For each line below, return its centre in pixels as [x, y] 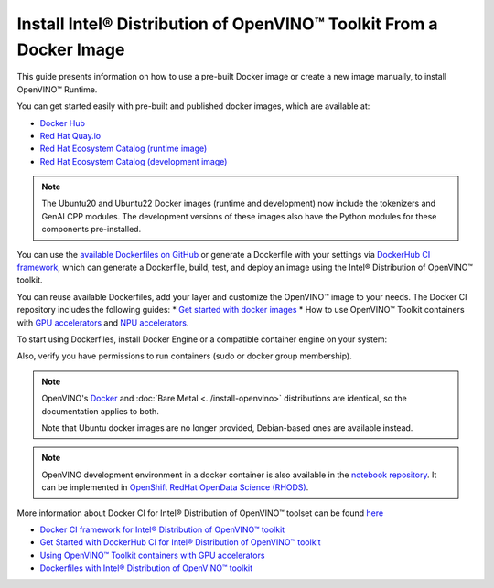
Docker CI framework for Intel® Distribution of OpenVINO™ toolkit [162, 529]
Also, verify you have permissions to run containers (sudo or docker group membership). [184, 356]
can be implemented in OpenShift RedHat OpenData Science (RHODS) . [175, 487]
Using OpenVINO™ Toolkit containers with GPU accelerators [152, 555]
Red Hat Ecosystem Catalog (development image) [134, 161]
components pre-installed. [91, 230]
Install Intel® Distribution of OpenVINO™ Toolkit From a [227, 24]
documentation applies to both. [100, 411]
